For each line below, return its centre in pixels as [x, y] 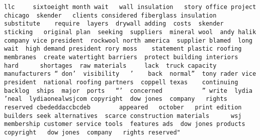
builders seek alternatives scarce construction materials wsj [123, 116]
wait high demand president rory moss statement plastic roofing [123, 49]
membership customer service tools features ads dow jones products [125, 124]
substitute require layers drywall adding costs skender [114, 24]
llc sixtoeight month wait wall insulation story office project [130, 7]
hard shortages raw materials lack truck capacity [110, 65]
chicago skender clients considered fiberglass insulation [110, 15]
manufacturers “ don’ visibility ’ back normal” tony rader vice [130, 74]
